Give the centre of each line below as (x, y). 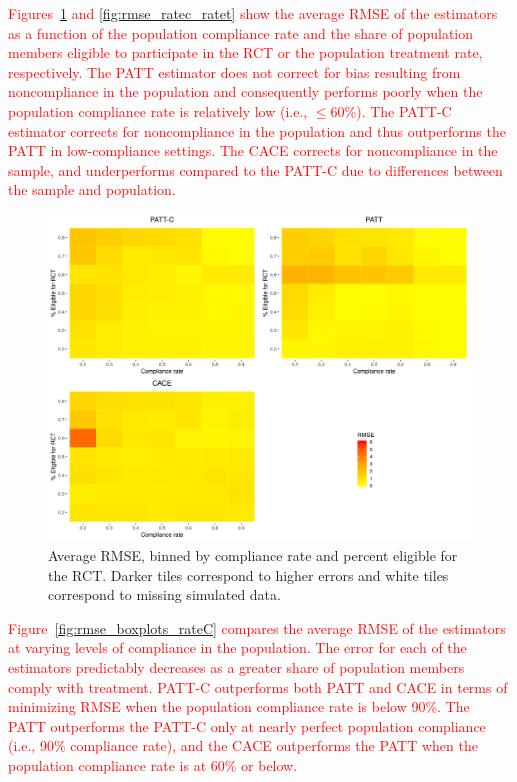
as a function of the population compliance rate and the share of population (241, 32)
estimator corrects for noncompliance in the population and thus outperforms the (257, 130)
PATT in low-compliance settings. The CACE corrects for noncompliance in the (253, 150)
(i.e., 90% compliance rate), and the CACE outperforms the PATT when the (243, 745)
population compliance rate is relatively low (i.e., (158, 110)
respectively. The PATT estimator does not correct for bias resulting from (234, 71)
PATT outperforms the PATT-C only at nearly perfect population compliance (247, 725)
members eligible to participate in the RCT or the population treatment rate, (245, 52)
